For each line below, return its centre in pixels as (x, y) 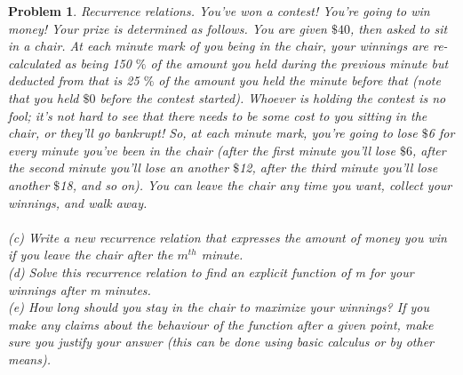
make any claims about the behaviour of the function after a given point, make (221, 324)
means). (29, 359)
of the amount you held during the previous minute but (299, 63)
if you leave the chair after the (91, 255)
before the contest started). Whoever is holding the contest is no (273, 97)
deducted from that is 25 (74, 80)
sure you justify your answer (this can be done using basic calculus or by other (221, 342)
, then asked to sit (399, 28)
